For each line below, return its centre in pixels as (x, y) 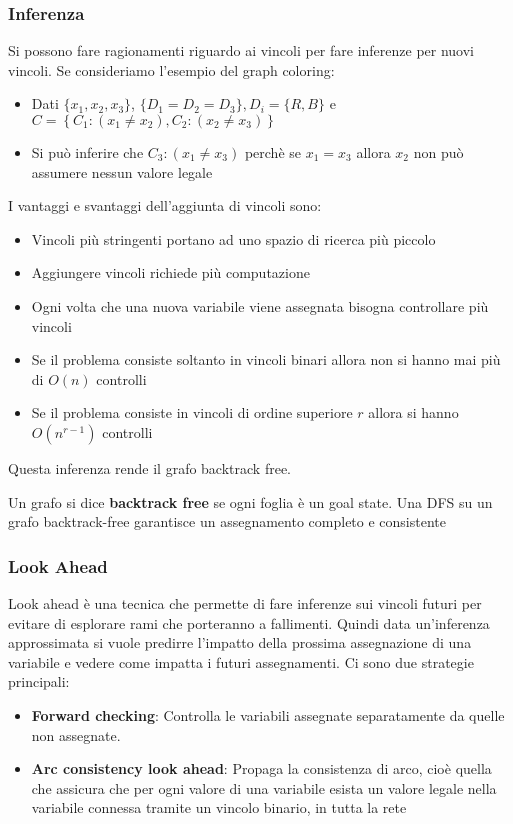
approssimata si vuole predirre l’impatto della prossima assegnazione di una (240, 642)
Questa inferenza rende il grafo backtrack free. (149, 467)
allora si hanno (413, 412)
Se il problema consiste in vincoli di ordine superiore (192, 412)
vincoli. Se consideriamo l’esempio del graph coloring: (171, 69)
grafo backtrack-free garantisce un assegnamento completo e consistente (227, 521)
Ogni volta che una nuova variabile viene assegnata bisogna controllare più (260, 305)
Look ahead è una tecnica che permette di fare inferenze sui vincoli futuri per (245, 602)
